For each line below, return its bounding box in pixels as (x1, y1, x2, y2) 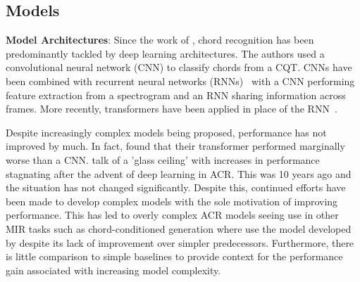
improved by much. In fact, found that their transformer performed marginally (6, 139, 345, 153)
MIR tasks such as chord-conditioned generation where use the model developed (6, 221, 352, 236)
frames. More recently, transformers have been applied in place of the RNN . (6, 101, 337, 116)
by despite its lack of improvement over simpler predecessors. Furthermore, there (6, 235, 354, 250)
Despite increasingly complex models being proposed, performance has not (6, 124, 327, 139)
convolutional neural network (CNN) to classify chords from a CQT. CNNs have (6, 60, 352, 75)
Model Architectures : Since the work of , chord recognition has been (6, 32, 314, 47)
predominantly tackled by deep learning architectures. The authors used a (6, 46, 325, 60)
